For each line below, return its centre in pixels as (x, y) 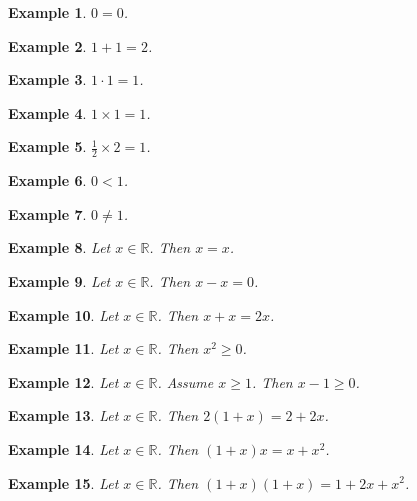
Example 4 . (47, 112)
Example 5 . (47, 146)
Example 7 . (47, 213)
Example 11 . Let (63, 348)
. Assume (185, 381)
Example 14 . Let (63, 448)
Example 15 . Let (63, 482)
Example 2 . (47, 45)
